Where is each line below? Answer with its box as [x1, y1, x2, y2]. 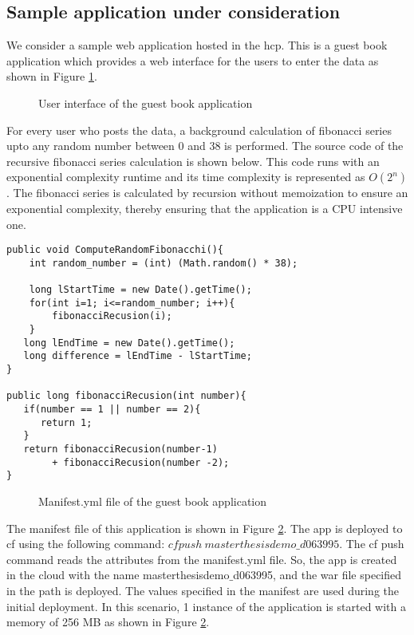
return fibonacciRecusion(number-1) [23, 443, 218, 455]
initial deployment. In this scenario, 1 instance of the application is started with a [6, 598, 406, 614]
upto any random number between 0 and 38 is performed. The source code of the [6, 137, 404, 154]
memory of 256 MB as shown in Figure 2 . [6, 613, 210, 630]
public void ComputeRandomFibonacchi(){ [6, 244, 224, 256]
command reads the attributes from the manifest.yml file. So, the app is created [6, 550, 397, 567]
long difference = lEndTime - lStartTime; [23, 350, 252, 362]
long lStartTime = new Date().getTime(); [29, 284, 252, 296]
